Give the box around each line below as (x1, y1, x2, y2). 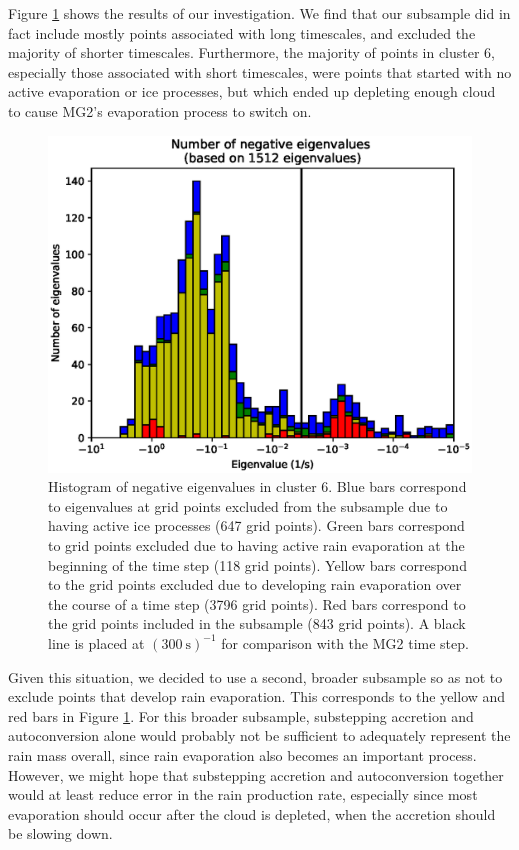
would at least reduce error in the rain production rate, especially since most (8, 784, 478, 805)
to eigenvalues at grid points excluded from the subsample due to (48, 495, 448, 516)
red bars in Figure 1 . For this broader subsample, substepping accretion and (8, 705, 474, 726)
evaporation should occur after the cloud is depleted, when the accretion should (8, 803, 496, 824)
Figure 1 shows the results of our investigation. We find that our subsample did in (8, 3, 511, 23)
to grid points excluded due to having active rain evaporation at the (48, 534, 465, 555)
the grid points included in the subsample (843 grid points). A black (48, 613, 466, 634)
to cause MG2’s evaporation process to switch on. (8, 100, 312, 121)
